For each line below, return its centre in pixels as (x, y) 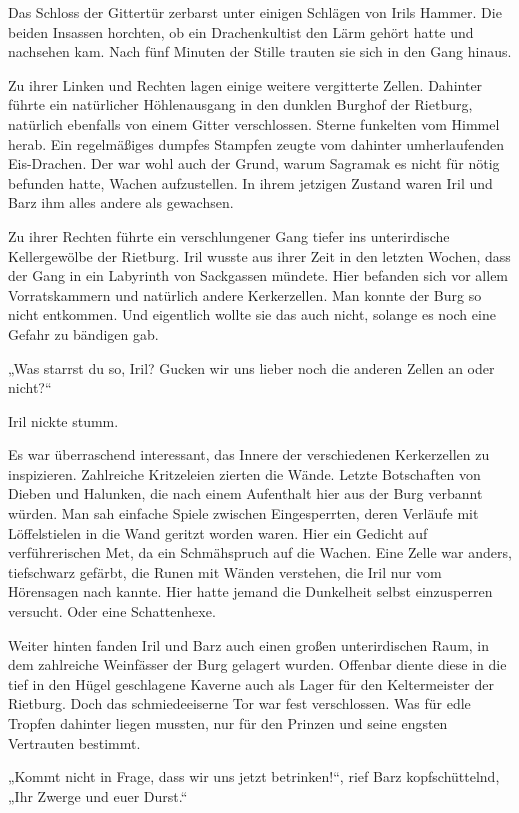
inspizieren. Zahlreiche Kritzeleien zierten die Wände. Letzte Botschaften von (244, 473)
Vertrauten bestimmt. (74, 742)
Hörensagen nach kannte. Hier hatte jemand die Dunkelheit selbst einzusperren (250, 591)
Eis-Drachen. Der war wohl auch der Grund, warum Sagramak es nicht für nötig (254, 163)
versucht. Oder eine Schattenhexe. (112, 611)
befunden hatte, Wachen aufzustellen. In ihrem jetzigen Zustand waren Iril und (250, 182)
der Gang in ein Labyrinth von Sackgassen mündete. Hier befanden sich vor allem (258, 275)
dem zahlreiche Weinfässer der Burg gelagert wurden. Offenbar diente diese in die (257, 664)
